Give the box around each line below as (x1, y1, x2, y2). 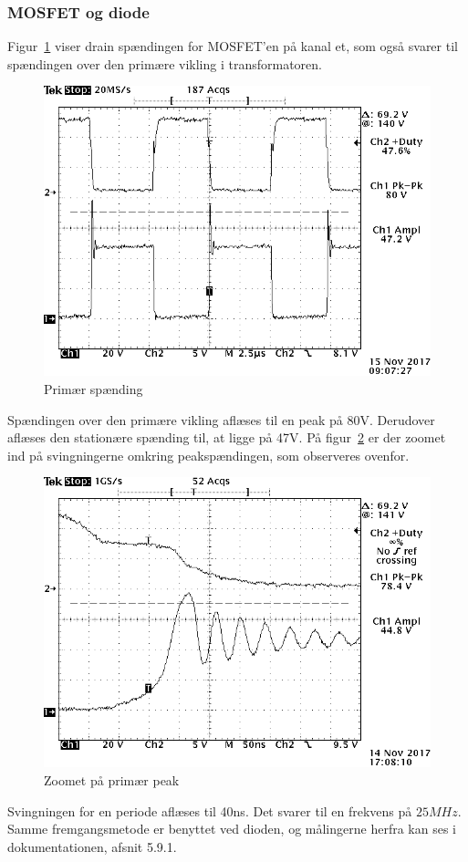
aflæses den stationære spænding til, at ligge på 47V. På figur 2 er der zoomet (7, 428, 446, 447)
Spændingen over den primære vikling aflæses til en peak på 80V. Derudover (7, 410, 435, 429)
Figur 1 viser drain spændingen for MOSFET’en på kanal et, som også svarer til (7, 36, 458, 56)
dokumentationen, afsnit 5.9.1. (7, 836, 177, 856)
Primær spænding (44, 379, 143, 398)
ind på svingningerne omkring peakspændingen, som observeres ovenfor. (7, 445, 410, 464)
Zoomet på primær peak (44, 770, 180, 789)
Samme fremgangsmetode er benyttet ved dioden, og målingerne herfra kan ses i (7, 819, 456, 838)
